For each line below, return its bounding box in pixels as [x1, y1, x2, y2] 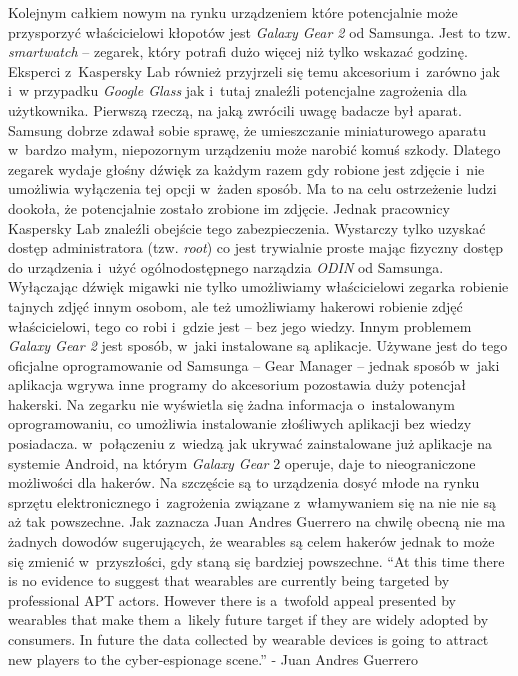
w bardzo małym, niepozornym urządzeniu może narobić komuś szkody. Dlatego [8, 139, 501, 160]
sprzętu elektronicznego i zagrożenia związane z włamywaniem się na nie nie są [8, 491, 496, 512]
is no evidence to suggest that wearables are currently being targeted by [8, 570, 450, 591]
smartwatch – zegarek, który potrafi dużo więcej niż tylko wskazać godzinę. [8, 41, 468, 62]
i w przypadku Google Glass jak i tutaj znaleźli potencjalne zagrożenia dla [8, 80, 467, 101]
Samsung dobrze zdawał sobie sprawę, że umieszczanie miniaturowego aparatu [8, 119, 486, 140]
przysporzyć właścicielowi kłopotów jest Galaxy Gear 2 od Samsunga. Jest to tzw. [8, 21, 511, 42]
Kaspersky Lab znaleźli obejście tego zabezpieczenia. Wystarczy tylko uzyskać [8, 217, 486, 238]
